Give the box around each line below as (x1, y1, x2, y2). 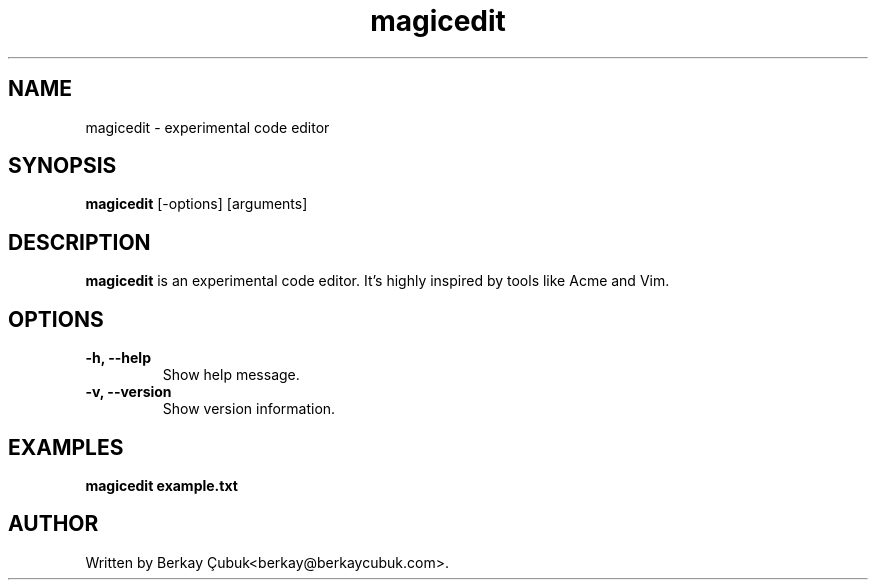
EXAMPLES (8, 434, 124, 460)
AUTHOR (8, 511, 99, 537)
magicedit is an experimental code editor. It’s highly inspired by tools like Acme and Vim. (85, 272, 670, 290)
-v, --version (85, 383, 172, 401)
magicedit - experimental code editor (85, 118, 330, 136)
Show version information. (162, 400, 336, 418)
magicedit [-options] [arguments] (85, 195, 308, 213)
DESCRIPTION (8, 229, 151, 255)
